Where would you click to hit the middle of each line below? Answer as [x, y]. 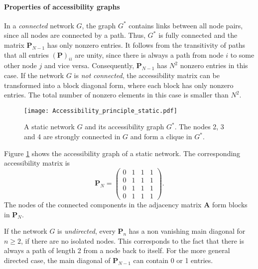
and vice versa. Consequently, [89, 65]
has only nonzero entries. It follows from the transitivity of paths [146, 45]
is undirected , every [86, 231]
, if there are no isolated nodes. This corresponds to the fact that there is [132, 240]
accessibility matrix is [37, 163]
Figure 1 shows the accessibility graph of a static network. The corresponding [122, 153]
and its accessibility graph [125, 127]
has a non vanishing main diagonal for [187, 231]
